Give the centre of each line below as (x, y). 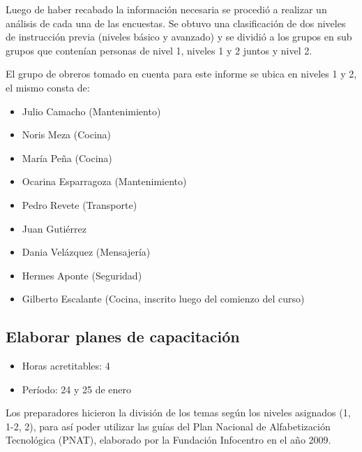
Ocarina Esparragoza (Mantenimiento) (104, 181)
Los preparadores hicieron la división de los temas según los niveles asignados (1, (178, 413)
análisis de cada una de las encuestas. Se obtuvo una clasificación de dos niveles (176, 23)
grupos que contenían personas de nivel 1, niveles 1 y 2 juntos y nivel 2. (159, 50)
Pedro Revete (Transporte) (80, 204)
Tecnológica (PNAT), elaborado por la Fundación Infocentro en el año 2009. (168, 440)
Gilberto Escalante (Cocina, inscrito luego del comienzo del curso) (163, 299)
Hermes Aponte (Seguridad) (82, 275)
